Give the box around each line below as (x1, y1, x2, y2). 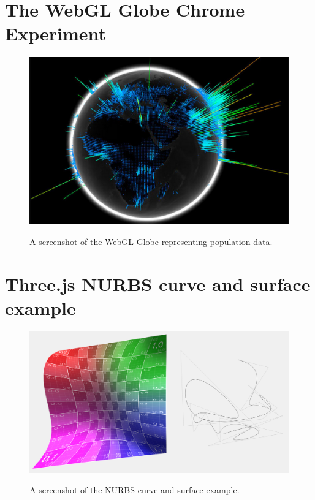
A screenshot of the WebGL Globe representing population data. (29, 235, 273, 248)
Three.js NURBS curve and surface (5, 271, 311, 296)
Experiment (5, 21, 107, 46)
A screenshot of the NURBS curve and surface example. (29, 483, 240, 496)
